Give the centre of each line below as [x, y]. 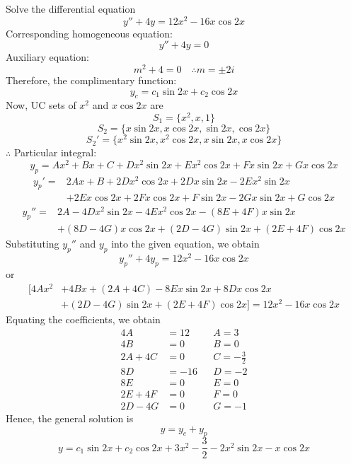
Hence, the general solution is [70, 418]
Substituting [33, 244]
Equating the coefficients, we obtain [83, 319]
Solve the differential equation [71, 8]
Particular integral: [55, 152]
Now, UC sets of [41, 105]
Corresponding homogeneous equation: [89, 33]
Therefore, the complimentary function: [91, 80]
